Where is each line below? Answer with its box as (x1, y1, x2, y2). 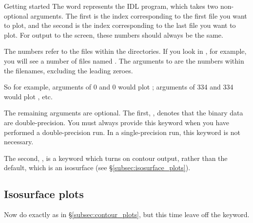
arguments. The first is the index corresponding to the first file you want (30, 10, 247, 21)
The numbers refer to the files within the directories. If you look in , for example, (4, 46, 247, 56)
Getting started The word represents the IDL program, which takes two (4, 1, 218, 11)
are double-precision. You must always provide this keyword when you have (4, 117, 230, 127)
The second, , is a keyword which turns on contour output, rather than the (4, 153, 228, 163)
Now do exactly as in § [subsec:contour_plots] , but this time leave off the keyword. (4, 209, 250, 220)
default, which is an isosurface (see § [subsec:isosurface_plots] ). (4, 162, 191, 173)
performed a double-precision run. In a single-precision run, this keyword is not (4, 127, 240, 137)
